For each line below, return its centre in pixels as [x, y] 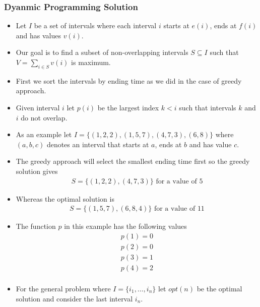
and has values [39, 35]
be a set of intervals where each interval [95, 25]
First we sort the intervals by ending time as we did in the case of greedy [129, 80]
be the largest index [128, 107]
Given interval [38, 107]
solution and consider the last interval [74, 298]
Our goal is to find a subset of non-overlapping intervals [102, 52]
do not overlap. [44, 117]
